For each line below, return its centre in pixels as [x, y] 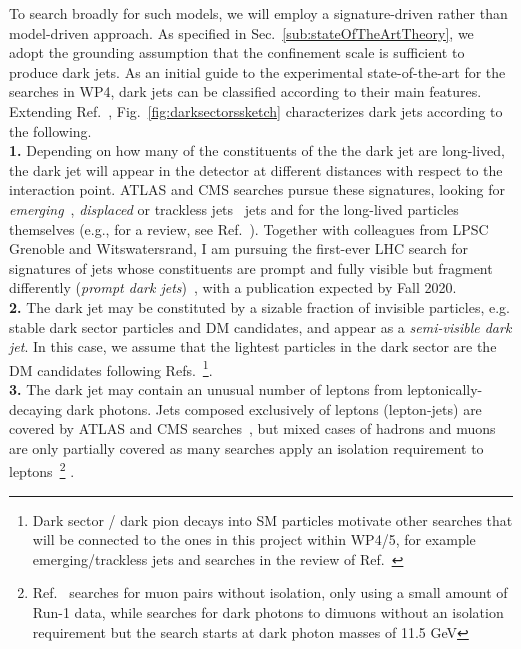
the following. [50, 130]
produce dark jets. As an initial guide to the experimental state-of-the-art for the [257, 71]
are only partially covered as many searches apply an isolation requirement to [246, 447]
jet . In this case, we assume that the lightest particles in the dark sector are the [253, 346]
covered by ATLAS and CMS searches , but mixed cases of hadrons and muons [252, 428]
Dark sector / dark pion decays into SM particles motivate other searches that [272, 519]
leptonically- [445, 388]
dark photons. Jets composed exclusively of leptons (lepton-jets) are [274, 408]
